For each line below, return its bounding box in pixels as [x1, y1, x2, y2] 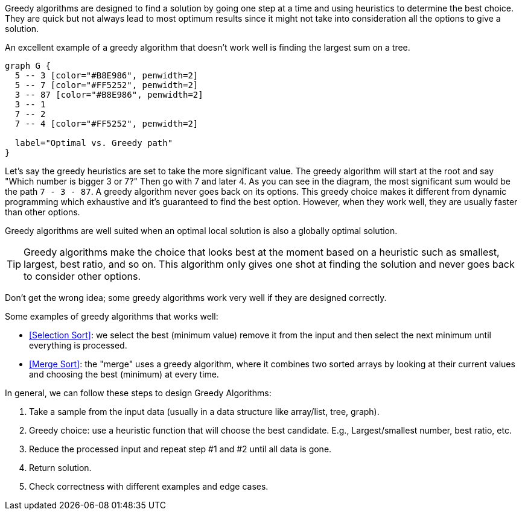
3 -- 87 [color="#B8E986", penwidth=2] [14, 90, 203, 100]
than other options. [5, 207, 80, 217]
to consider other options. [24, 270, 141, 282]
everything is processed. [29, 340, 127, 350]
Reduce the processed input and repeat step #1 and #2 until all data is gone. [29, 444, 332, 454]
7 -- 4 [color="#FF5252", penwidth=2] [14, 119, 199, 128]
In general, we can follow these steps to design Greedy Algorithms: [5, 388, 272, 398]
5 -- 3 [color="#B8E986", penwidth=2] [14, 71, 199, 80]
